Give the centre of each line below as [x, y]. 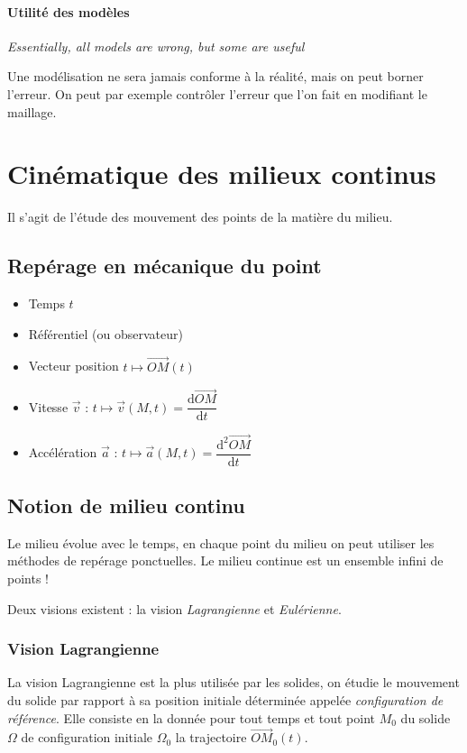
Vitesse [48, 406]
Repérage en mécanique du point [165, 266]
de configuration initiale [87, 737]
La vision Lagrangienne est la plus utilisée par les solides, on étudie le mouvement [233, 682]
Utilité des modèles [69, 11]
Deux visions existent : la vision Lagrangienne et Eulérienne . [174, 608]
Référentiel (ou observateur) [105, 333]
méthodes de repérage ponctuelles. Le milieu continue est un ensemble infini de [225, 560]
